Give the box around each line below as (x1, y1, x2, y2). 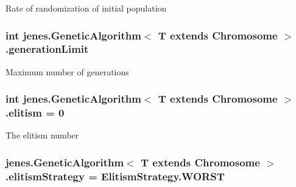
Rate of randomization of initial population (5, 2, 167, 14)
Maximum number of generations (5, 65, 129, 78)
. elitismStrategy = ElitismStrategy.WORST (5, 168, 225, 183)
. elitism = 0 (5, 105, 65, 120)
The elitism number (5, 129, 79, 141)
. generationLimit (5, 41, 89, 56)
